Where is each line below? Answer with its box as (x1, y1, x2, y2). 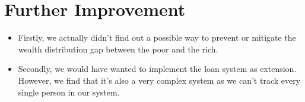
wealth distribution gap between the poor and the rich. (18, 42, 218, 55)
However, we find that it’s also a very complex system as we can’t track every (18, 74, 301, 86)
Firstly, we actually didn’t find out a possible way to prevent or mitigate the (18, 31, 296, 44)
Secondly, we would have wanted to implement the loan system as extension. (18, 62, 297, 75)
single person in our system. (18, 85, 120, 98)
